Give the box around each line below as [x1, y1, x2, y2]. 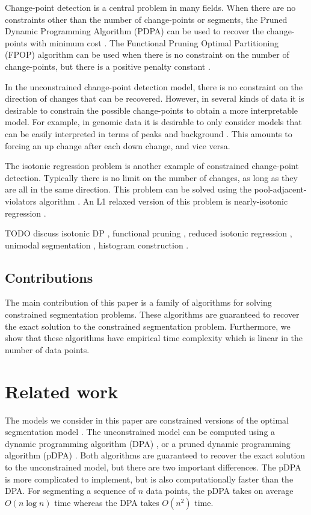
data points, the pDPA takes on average [146, 484, 294, 497]
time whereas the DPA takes [54, 496, 159, 508]
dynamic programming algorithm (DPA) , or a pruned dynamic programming [5, 437, 291, 449]
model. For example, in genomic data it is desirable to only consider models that [5, 116, 302, 128]
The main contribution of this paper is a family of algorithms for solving [5, 296, 272, 309]
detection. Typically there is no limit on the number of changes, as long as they [5, 171, 298, 183]
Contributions [5, 268, 93, 286]
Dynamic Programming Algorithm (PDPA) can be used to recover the [5, 25, 264, 37]
